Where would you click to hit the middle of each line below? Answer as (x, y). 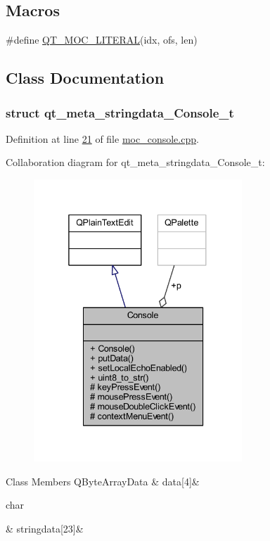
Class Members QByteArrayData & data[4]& (103, 481)
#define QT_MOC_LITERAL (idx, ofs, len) (102, 40)
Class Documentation (85, 78)
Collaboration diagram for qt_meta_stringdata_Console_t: (135, 162)
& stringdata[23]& (45, 529)
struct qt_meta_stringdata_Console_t (120, 112)
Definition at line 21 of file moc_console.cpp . (102, 138)
